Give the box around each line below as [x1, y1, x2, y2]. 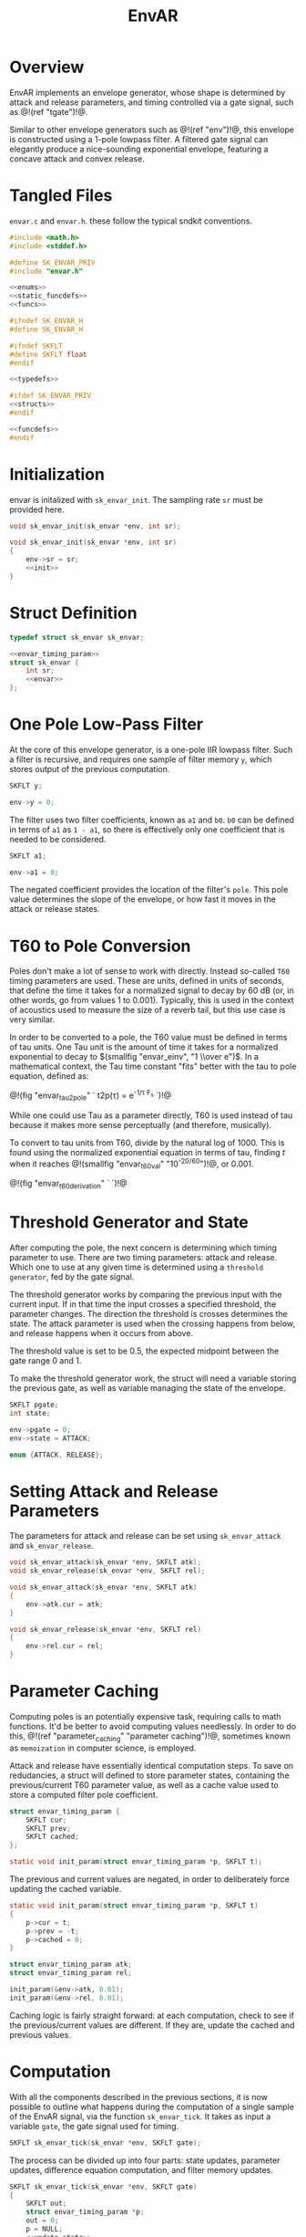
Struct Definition [9, 603, 138, 623]
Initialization [9, 464, 105, 485]
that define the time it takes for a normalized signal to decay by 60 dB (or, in [9, 985, 294, 996]
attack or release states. [9, 904, 100, 915]
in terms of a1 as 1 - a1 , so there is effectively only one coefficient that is [9, 823, 285, 835]
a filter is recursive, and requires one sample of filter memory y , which [9, 754, 273, 765]
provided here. [9, 504, 65, 515]
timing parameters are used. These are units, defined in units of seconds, [9, 976, 285, 987]
